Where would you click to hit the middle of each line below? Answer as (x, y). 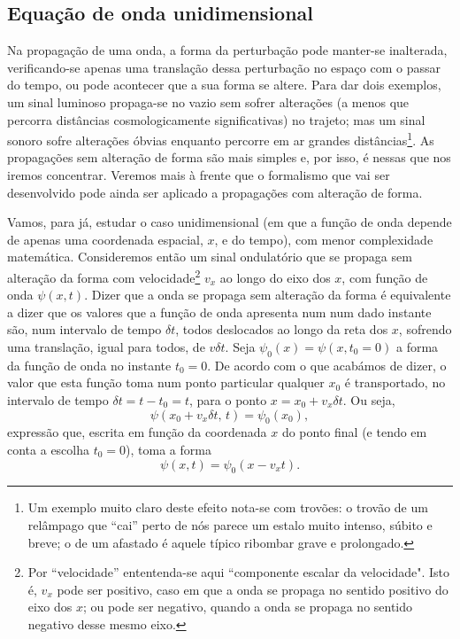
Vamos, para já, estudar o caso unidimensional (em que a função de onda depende (230, 222)
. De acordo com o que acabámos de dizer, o (327, 365)
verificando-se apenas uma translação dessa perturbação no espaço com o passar (224, 67)
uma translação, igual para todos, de (106, 347)
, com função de (385, 277)
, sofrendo (425, 329)
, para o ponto (228, 400)
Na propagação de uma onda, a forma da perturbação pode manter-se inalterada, (227, 50)
